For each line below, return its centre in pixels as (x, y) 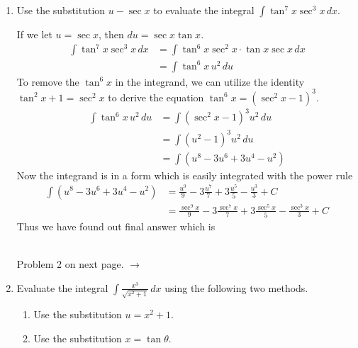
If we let (34, 34)
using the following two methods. (236, 287)
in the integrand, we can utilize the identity (210, 81)
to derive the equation (156, 97)
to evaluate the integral (204, 10)
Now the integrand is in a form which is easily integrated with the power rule (185, 175)
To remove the (48, 81)
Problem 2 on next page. (70, 264)
